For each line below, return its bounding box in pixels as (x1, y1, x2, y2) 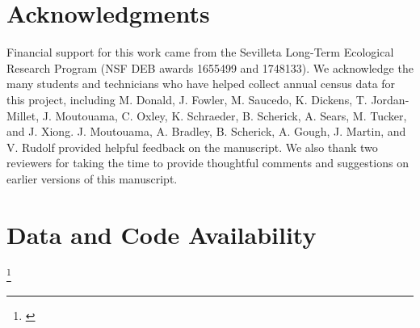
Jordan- (371, 90, 409, 107)
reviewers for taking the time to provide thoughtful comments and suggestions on (6, 154, 409, 171)
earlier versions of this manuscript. (6, 170, 178, 187)
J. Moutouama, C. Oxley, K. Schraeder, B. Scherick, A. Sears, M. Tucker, (42, 107, 407, 124)
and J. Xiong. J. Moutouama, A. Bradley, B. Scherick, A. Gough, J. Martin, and (6, 123, 406, 140)
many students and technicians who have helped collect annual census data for (6, 75, 396, 92)
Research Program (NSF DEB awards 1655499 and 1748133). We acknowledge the (6, 59, 414, 76)
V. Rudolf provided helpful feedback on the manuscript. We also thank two (6, 138, 378, 155)
